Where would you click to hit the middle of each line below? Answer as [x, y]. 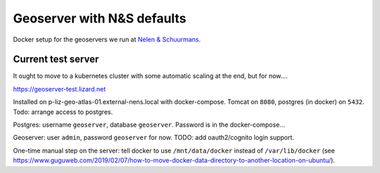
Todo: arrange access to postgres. [63, 112]
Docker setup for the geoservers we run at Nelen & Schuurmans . [107, 39]
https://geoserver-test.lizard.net [59, 89]
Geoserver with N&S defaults [100, 18]
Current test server [56, 59]
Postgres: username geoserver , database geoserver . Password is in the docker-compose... [149, 125]
